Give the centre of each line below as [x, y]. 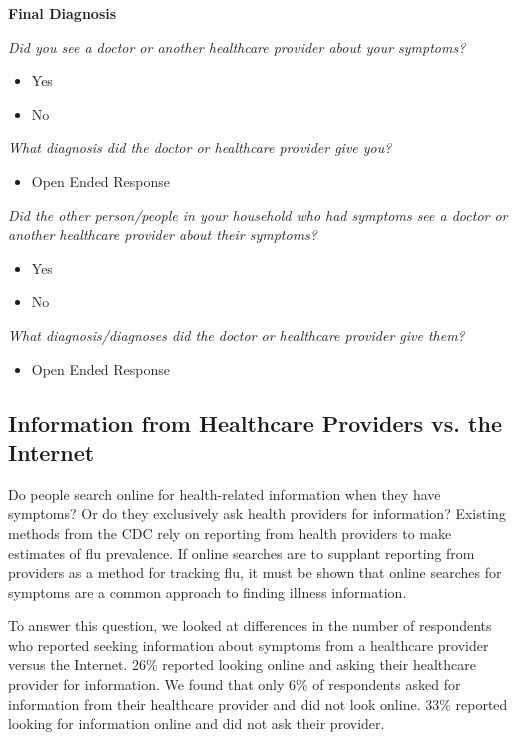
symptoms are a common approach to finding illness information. [207, 591]
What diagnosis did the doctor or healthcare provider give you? [200, 147]
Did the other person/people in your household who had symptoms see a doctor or [258, 214]
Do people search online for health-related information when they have [224, 493]
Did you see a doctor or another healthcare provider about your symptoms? [237, 46]
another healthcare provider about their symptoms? [162, 234]
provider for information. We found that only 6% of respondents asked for [234, 684]
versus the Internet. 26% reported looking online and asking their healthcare [242, 664]
